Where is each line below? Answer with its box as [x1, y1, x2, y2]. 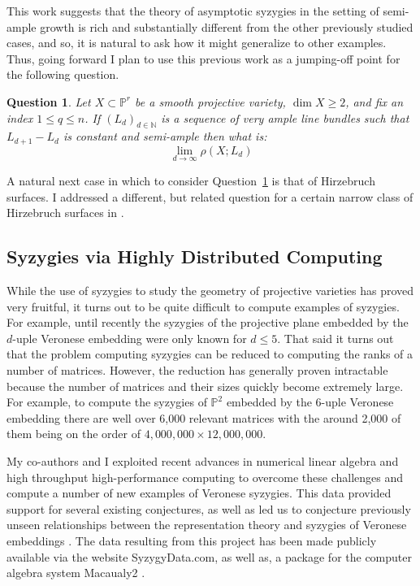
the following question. [6, 66, 119, 83]
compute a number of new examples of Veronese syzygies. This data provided [6, 484, 392, 501]
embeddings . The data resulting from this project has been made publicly [6, 532, 377, 549]
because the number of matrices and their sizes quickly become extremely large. [6, 377, 404, 394]
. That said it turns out [277, 329, 394, 346]
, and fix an [345, 93, 404, 110]
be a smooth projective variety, [135, 93, 286, 110]
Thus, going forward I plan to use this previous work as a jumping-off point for [6, 50, 401, 67]
